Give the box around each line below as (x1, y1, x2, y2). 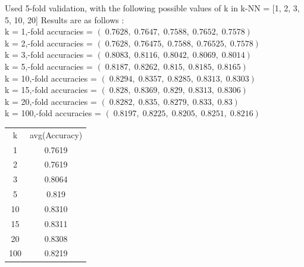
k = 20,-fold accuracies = (5, 95, 97, 107)
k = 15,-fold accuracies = (5, 83, 97, 96)
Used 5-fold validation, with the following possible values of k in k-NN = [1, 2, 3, (5, 2, 300, 14)
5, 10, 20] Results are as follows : (5, 13, 124, 26)
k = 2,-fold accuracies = (5, 36, 93, 49)
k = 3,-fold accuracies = (5, 48, 93, 61)
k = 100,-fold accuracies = (5, 107, 101, 119)
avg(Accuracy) (30, 128, 83, 141)
